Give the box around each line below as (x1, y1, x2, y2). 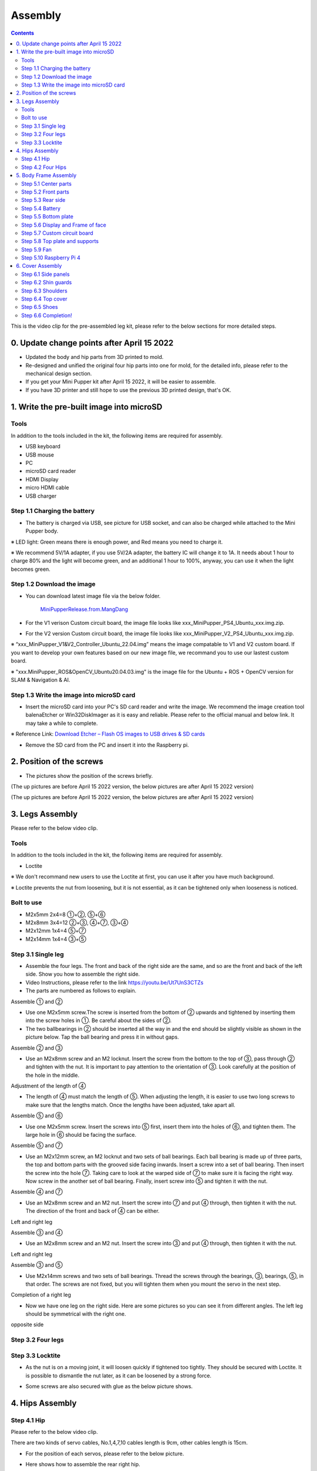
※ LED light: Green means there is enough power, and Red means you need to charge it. (11, 538, 223, 545)
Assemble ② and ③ (11, 1044, 63, 1051)
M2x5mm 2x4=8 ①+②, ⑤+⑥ (25, 911, 106, 918)
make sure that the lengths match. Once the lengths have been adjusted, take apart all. (25, 1101, 236, 1109)
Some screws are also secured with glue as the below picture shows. (25, 1383, 193, 1390)
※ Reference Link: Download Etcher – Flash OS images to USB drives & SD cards (11, 730, 205, 738)
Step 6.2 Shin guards (21, 279, 72, 286)
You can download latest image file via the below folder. (25, 592, 161, 600)
